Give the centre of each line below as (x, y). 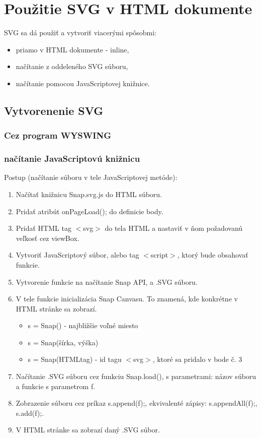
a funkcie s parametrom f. (56, 386)
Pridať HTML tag (43, 228)
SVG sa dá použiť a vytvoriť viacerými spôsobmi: (80, 33)
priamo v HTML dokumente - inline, (72, 49)
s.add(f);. (30, 413)
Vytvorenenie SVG (54, 110)
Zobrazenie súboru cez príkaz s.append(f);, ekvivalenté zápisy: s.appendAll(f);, (137, 403)
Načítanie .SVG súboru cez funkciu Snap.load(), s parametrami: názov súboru (136, 376)
